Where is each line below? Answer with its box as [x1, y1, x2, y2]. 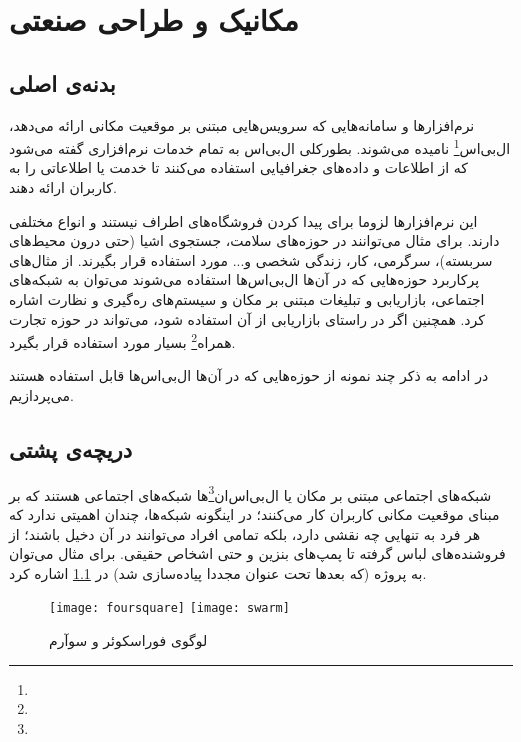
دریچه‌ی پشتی [9, 434, 133, 464]
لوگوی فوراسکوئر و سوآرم [49, 630, 208, 651]
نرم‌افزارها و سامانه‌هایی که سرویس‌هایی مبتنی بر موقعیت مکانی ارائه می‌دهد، [9, 114, 475, 135]
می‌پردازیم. [9, 385, 74, 406]
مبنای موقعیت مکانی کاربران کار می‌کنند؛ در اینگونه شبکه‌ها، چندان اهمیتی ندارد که [9, 504, 500, 525]
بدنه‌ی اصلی [9, 67, 116, 98]
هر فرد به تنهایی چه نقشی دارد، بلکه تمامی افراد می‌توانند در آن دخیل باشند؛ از [9, 523, 481, 544]
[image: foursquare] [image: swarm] [49, 601, 290, 616]
